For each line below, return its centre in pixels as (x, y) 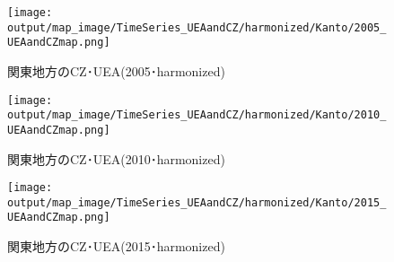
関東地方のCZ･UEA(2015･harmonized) (116, 246)
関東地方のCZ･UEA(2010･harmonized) (116, 158)
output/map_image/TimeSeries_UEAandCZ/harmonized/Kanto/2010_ (197, 115)
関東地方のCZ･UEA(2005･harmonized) (116, 70)
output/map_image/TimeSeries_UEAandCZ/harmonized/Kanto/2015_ (197, 202)
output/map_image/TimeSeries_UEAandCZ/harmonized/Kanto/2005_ (197, 27)
